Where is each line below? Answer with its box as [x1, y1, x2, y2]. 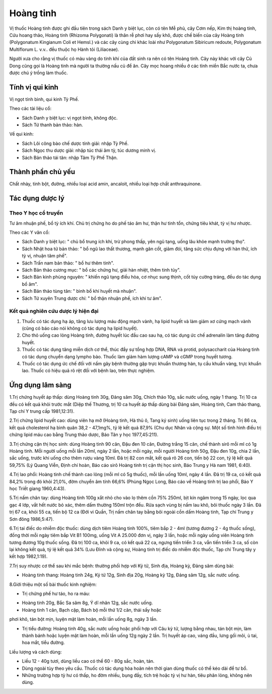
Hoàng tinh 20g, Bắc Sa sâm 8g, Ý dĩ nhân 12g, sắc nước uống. [22, 600, 153, 606]
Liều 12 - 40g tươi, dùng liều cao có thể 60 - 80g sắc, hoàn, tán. [22, 658, 155, 664]
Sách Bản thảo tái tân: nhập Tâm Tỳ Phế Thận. [22, 154, 118, 161]
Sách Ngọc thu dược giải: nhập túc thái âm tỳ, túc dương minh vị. [22, 147, 156, 153]
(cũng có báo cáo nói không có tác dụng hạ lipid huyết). [22, 326, 139, 332]
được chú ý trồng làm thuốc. [9, 70, 68, 76]
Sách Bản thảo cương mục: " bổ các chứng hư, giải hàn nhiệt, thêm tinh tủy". [22, 266, 181, 273]
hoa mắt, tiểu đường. [22, 639, 65, 646]
